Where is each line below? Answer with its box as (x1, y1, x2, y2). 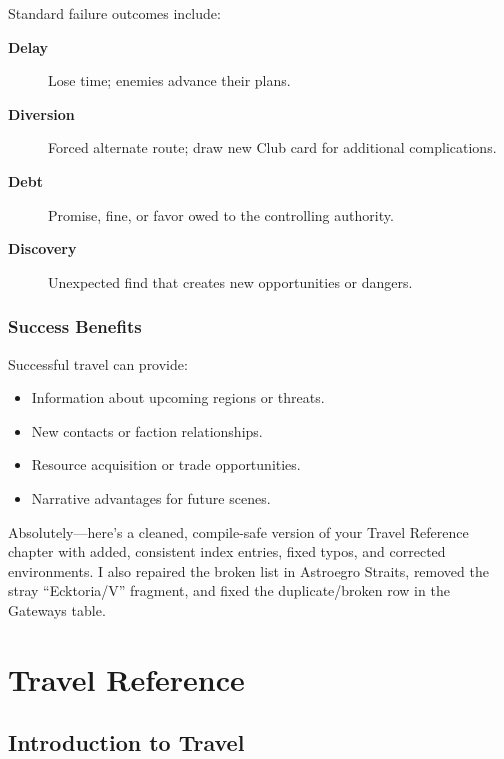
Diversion (8, 103, 75, 124)
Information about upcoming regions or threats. (31, 387, 325, 408)
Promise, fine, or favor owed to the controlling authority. (48, 204, 394, 225)
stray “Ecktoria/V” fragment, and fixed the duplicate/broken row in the (8, 580, 450, 601)
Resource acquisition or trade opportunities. (31, 454, 301, 475)
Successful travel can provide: (8, 353, 188, 374)
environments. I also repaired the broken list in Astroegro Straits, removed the (8, 560, 489, 581)
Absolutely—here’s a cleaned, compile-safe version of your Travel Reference (8, 521, 469, 542)
